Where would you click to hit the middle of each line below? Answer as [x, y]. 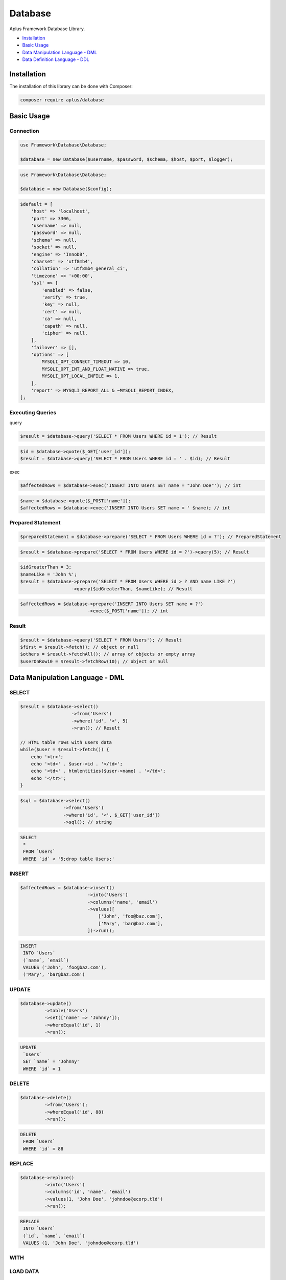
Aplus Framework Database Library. [47, 29]
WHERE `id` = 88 [43, 1149]
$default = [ [37, 204]
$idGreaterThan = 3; [46, 567]
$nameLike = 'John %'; [49, 574]
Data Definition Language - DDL [56, 59]
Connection [24, 131]
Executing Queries [33, 412]
